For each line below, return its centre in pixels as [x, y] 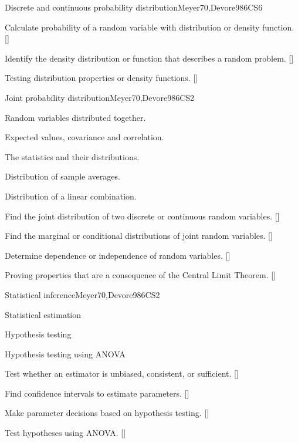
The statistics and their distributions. [72, 156]
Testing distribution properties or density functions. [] [101, 78]
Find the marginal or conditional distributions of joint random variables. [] [139, 236]
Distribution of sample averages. [62, 176]
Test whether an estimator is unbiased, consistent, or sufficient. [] [122, 373]
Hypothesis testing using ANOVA [65, 354]
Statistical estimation [43, 314]
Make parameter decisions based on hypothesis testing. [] [107, 413]
